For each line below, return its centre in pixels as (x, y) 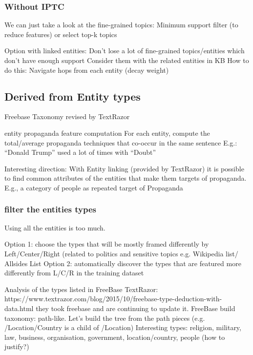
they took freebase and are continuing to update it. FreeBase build (136, 308)
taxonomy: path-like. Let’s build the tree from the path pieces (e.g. (105, 318)
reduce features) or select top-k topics (61, 34)
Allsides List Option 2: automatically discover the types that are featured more (123, 263)
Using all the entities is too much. (55, 227)
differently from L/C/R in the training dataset (74, 273)
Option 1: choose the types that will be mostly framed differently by (107, 244)
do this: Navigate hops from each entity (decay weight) (87, 70)
